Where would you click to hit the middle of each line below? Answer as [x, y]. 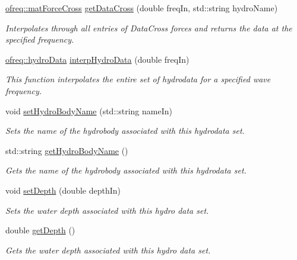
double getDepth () [40, 230]
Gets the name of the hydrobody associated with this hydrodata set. [126, 170]
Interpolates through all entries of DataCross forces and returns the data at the [149, 28]
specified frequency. [40, 39]
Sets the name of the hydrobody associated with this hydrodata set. [125, 131]
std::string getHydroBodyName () [67, 150]
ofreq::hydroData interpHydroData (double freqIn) [97, 59]
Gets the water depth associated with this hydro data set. [108, 250]
